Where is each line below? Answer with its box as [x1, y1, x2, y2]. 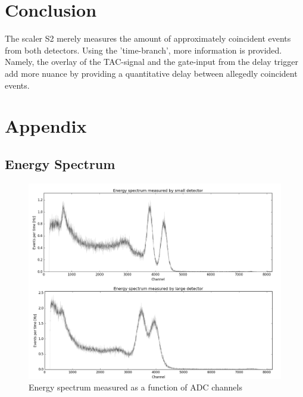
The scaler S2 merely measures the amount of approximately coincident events [5, 32, 291, 45]
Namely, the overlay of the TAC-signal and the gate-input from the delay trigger [5, 55, 298, 68]
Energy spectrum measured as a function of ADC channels [29, 381, 242, 393]
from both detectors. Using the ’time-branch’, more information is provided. [5, 43, 282, 56]
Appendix [5, 114, 87, 138]
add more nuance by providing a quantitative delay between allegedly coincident [5, 67, 298, 79]
